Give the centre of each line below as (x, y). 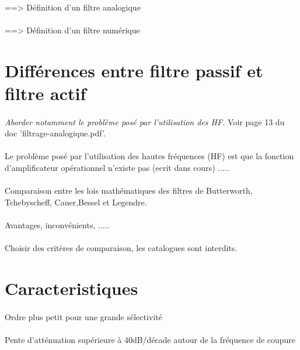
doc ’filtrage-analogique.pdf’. (55, 133)
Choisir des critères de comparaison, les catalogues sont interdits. (121, 248)
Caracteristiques (71, 288)
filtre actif (46, 93)
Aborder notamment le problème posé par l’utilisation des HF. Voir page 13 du (145, 121)
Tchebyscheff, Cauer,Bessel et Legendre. (76, 202)
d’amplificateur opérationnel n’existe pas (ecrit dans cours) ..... (117, 167)
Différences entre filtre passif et (134, 70)
